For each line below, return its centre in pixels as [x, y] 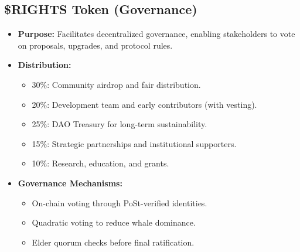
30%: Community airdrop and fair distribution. [116, 84]
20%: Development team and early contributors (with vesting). [144, 104]
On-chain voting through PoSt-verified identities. [120, 202]
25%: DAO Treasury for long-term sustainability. [120, 124]
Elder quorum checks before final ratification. [113, 242]
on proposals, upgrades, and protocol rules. [95, 45]
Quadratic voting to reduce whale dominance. [114, 222]
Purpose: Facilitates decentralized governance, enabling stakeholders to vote [156, 34]
